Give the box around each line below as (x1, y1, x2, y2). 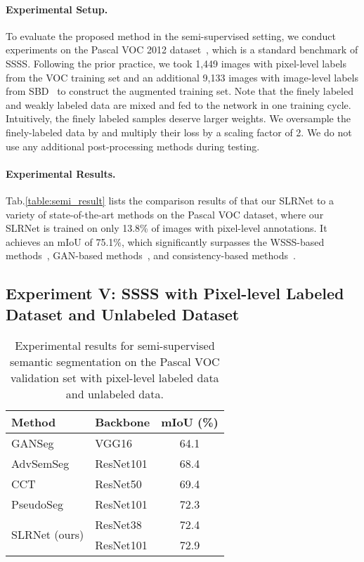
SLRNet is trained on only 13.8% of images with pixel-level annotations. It (6, 221, 327, 235)
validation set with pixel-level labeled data (11, 369, 219, 386)
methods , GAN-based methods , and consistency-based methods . (6, 248, 296, 263)
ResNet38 (95, 516, 142, 532)
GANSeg (11, 434, 54, 451)
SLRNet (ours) (11, 526, 84, 542)
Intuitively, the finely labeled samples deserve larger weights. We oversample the (6, 111, 351, 126)
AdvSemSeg (11, 455, 70, 471)
